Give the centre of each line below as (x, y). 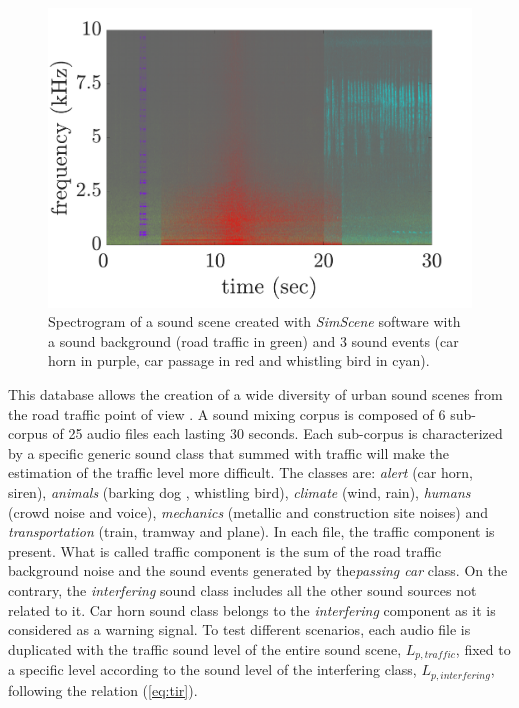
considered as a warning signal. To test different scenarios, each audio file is (239, 629)
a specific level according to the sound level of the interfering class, (212, 669)
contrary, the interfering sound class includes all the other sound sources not (242, 589)
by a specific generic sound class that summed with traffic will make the (229, 452)
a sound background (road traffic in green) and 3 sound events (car (253, 340)
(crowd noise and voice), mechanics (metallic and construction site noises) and (248, 511)
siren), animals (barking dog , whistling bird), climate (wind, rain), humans (239, 492)
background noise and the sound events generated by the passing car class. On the (258, 570)
